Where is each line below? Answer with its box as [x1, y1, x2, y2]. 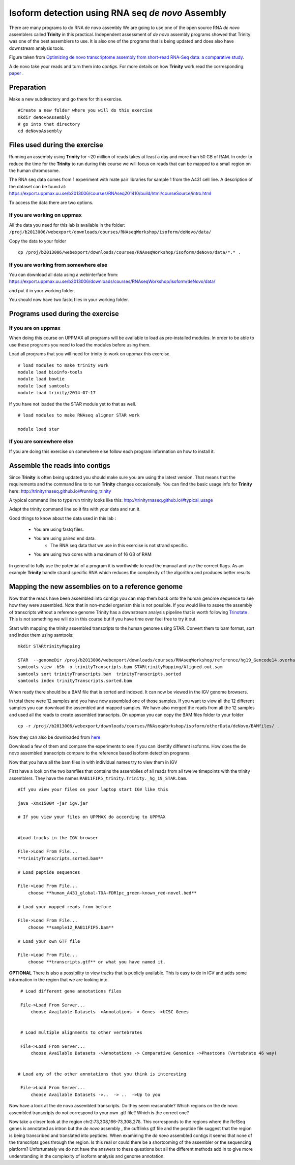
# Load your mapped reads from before [18, 904, 112, 909]
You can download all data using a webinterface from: [9, 272, 118, 278]
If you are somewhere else [9, 438, 74, 445]
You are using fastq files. [33, 526, 84, 532]
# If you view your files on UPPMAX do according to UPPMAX [18, 814, 166, 820]
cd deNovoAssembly [18, 128, 62, 134]
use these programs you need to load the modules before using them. [9, 342, 151, 347]
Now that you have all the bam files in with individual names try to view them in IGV [9, 759, 177, 765]
